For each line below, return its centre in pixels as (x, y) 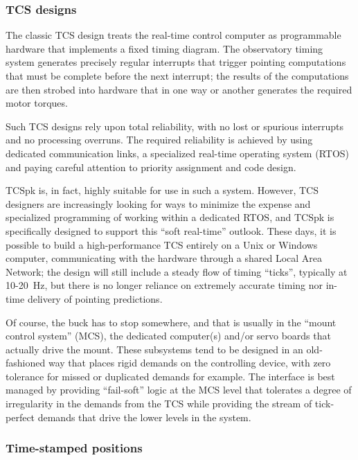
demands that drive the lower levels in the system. (144, 417)
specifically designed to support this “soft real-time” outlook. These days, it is (171, 230)
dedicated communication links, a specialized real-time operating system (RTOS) (178, 153)
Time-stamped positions (74, 448)
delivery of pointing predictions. (95, 298)
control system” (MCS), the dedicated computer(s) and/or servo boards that (168, 336)
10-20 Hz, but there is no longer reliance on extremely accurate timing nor (164, 285)
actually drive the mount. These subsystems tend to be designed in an (154, 349)
